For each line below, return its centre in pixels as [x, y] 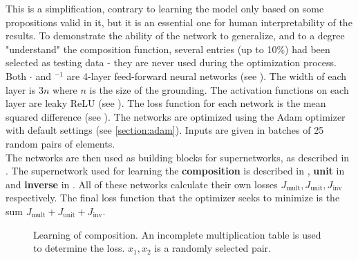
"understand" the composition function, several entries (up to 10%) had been [168, 49]
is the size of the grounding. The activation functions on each [219, 89]
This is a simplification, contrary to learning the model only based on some [165, 8]
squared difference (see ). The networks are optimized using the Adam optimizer [176, 116]
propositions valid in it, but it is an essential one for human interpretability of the [179, 22]
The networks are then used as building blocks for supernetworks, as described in [178, 157]
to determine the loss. [79, 248]
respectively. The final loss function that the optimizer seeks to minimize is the [173, 198]
